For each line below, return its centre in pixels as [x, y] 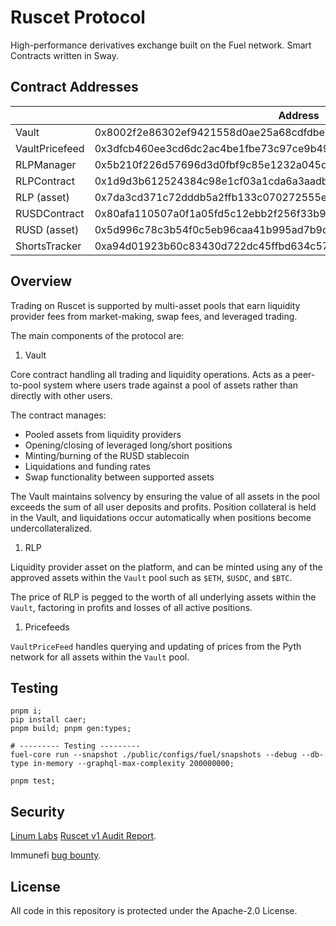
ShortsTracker [48, 246]
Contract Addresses [74, 87]
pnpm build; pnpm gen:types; [71, 729]
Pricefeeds [47, 627]
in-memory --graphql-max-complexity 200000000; [133, 764]
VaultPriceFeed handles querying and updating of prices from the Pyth [156, 646]
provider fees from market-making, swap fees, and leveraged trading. [154, 316]
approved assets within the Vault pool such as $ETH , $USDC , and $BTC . [151, 577]
